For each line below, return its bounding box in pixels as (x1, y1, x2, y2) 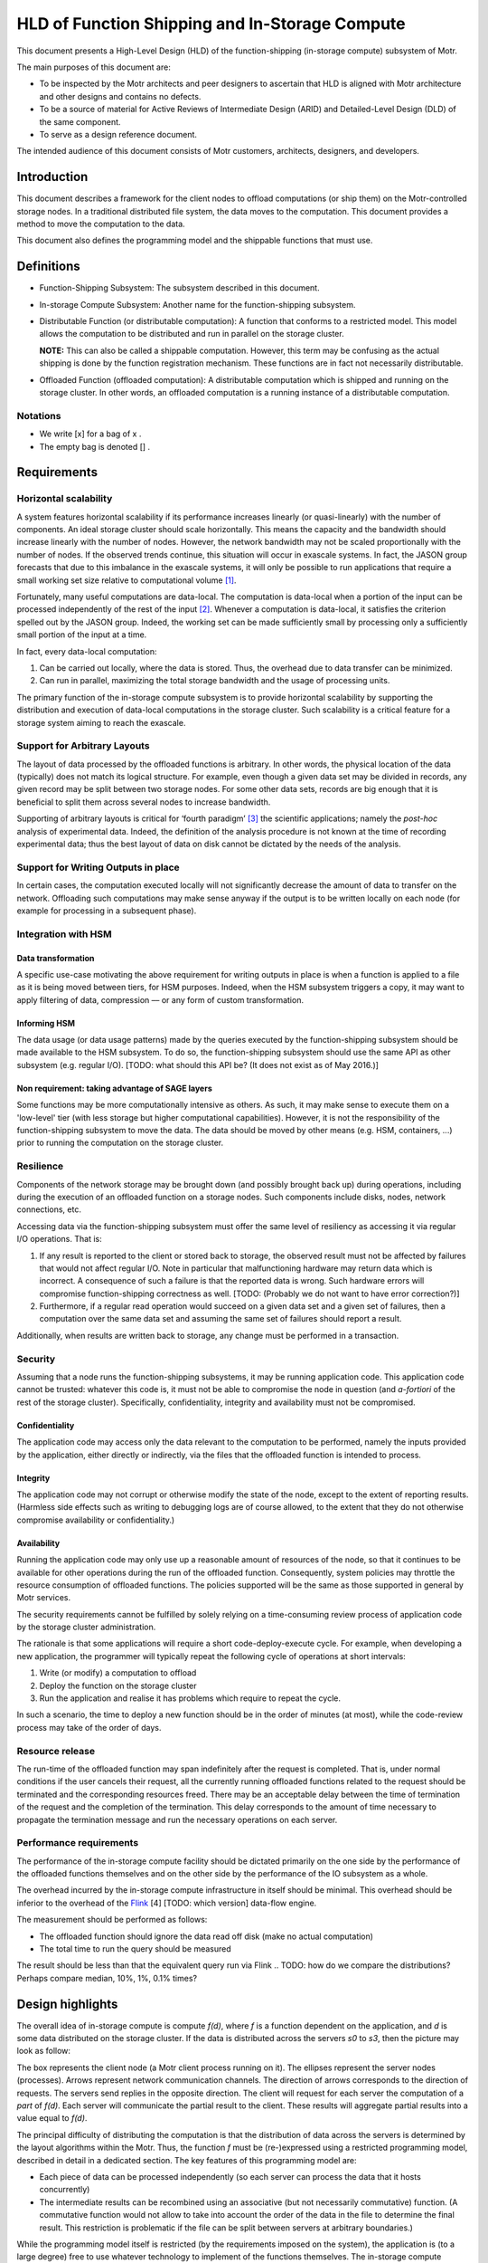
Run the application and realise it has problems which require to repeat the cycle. (39, 1693, 342, 1704)
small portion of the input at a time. (16, 629, 147, 640)
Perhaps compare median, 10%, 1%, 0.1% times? (16, 1972, 198, 1983)
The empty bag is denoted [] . (39, 441, 151, 452)
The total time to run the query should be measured (39, 1943, 232, 1954)
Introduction (16, 169, 89, 185)
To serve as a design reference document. (39, 129, 198, 139)
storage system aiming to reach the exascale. (16, 717, 186, 728)
